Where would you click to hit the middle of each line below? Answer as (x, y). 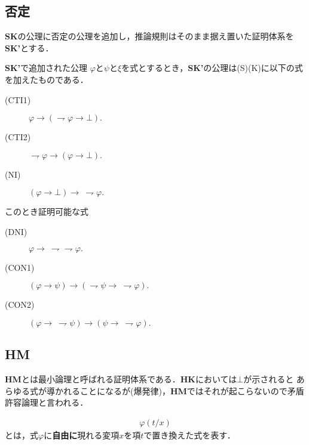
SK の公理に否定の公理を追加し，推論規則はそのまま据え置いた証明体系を (149, 36)
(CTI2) (18, 137)
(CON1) (20, 267)
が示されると (269, 378)
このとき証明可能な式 (47, 211)
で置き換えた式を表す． (189, 435)
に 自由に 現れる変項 (82, 435)
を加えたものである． (47, 79)
